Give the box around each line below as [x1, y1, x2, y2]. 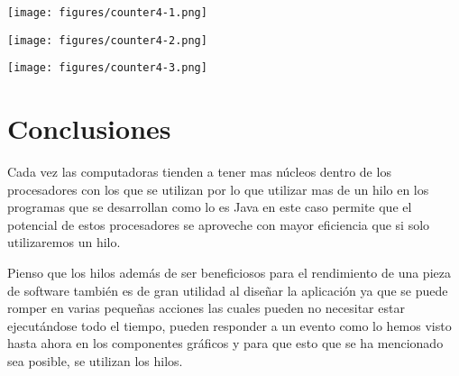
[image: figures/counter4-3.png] [7, 61, 207, 75]
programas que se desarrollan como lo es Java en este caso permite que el [7, 197, 412, 216]
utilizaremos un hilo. [7, 233, 121, 252]
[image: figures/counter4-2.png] [7, 33, 207, 47]
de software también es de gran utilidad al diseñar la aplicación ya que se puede [7, 280, 448, 299]
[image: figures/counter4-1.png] [7, 6, 207, 19]
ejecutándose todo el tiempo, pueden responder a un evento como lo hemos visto [7, 316, 452, 335]
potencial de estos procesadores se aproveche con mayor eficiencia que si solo [7, 215, 430, 234]
